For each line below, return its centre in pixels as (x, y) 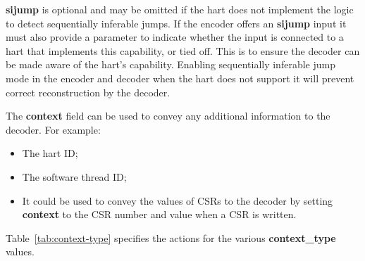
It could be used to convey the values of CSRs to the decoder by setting (178, 200)
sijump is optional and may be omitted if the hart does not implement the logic (180, 9)
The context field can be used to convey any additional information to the (168, 116)
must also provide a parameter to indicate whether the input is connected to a (175, 37)
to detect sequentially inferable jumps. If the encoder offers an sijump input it (176, 23)
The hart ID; (50, 153)
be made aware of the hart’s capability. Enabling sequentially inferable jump (171, 64)
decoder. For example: (53, 129)
